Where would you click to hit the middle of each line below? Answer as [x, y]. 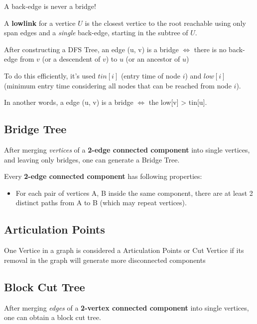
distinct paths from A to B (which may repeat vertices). [101, 202]
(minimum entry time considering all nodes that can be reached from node [118, 85]
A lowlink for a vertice [40, 23]
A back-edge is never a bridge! [50, 6]
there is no [210, 49]
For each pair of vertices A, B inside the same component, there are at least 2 [134, 193]
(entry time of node [150, 75]
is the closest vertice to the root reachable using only [165, 23]
